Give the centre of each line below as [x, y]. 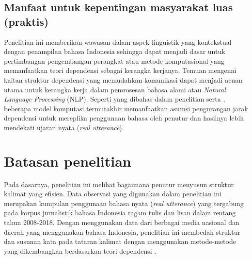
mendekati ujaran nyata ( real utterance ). [64, 127]
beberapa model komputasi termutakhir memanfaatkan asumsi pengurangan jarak [126, 108]
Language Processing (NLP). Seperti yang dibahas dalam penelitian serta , [115, 99]
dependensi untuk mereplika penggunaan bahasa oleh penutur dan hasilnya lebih [124, 118]
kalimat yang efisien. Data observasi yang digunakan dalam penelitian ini [113, 194]
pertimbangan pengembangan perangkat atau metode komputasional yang [114, 60]
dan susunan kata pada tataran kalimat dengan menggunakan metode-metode [120, 241]
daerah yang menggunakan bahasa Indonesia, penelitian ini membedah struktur [122, 232]
